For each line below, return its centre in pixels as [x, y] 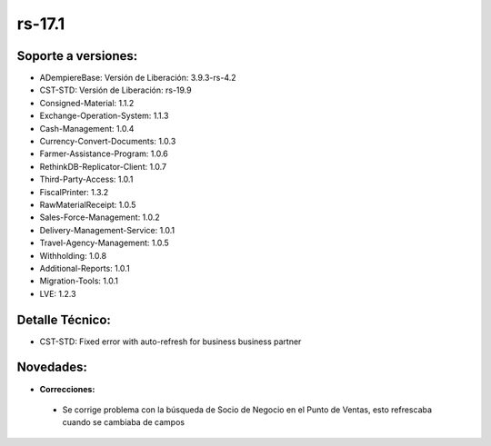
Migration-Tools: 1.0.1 [79, 281]
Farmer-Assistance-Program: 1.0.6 [104, 154]
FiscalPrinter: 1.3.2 [74, 192]
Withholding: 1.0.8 [73, 255]
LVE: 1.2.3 [58, 293]
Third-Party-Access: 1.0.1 [86, 179]
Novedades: [52, 367]
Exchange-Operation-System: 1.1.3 [104, 116]
